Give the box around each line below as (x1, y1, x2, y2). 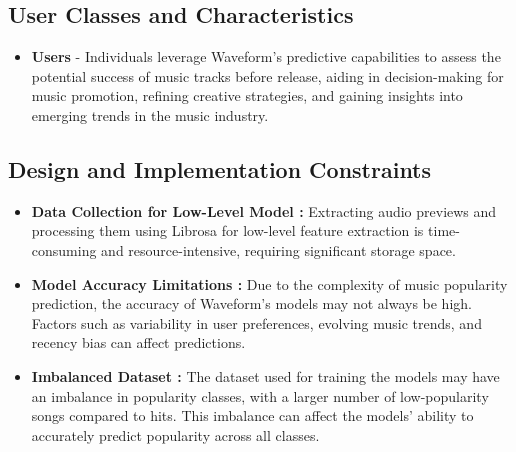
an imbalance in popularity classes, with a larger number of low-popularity (31, 385, 489, 406)
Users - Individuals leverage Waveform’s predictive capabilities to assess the (31, 46, 501, 67)
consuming (31, 239, 97, 260)
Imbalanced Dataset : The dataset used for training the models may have (31, 365, 500, 386)
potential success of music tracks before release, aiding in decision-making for (31, 65, 504, 86)
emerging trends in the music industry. (31, 104, 269, 125)
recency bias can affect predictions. (31, 332, 246, 353)
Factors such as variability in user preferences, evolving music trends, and (31, 312, 482, 333)
